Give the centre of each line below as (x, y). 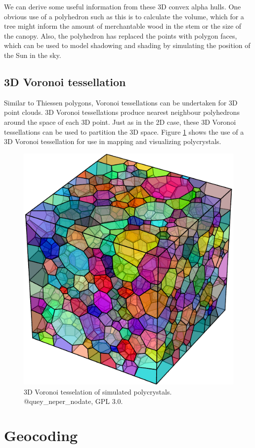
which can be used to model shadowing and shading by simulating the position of (127, 45)
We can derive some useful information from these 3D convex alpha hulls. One (123, 6)
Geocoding (41, 435)
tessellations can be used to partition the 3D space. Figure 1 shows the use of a (124, 131)
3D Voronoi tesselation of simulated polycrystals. (98, 391)
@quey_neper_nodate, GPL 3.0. (73, 401)
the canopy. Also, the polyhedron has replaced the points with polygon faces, (121, 35)
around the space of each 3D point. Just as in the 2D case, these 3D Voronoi (120, 122)
